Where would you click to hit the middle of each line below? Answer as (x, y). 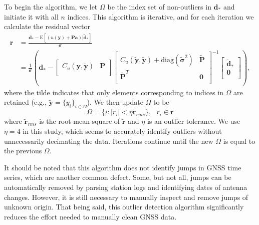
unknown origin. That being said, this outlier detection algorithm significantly (124, 207)
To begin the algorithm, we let (51, 7)
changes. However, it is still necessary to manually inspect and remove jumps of (126, 197)
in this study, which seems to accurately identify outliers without (122, 131)
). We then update (115, 102)
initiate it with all (31, 16)
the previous (23, 151)
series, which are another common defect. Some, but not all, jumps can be (118, 177)
